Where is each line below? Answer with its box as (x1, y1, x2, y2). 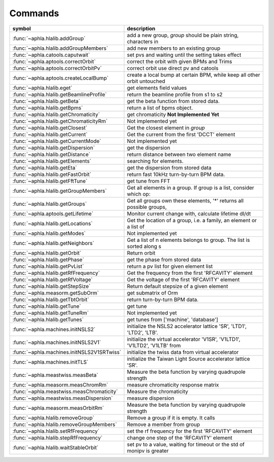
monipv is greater (127, 447, 169, 454)
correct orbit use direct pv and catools (127, 64, 219, 72)
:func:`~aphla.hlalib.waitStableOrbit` (12, 444, 99, 451)
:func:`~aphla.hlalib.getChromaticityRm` (12, 117, 108, 124)
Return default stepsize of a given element (127, 282, 228, 290)
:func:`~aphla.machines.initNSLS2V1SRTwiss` (12, 348, 121, 356)
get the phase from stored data (127, 256, 201, 263)
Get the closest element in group (127, 124, 205, 131)
